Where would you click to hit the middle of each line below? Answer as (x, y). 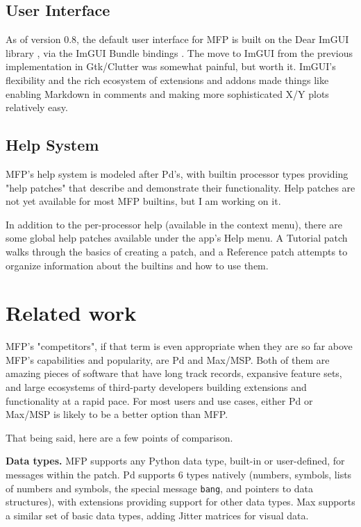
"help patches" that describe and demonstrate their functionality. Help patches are (180, 187)
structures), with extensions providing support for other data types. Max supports (180, 502)
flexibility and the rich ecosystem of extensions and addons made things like (167, 80)
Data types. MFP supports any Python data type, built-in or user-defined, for (175, 461)
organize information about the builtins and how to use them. (137, 265)
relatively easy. (37, 107)
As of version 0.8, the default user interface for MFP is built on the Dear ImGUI (177, 39)
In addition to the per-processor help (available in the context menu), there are (174, 224)
